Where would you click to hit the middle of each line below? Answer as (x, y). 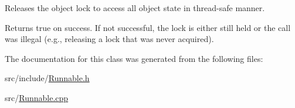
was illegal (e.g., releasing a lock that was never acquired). (109, 39)
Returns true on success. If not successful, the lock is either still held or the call (148, 27)
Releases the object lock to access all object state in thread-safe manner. (135, 8)
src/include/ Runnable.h (47, 78)
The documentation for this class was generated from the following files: (134, 58)
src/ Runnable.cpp (37, 97)
